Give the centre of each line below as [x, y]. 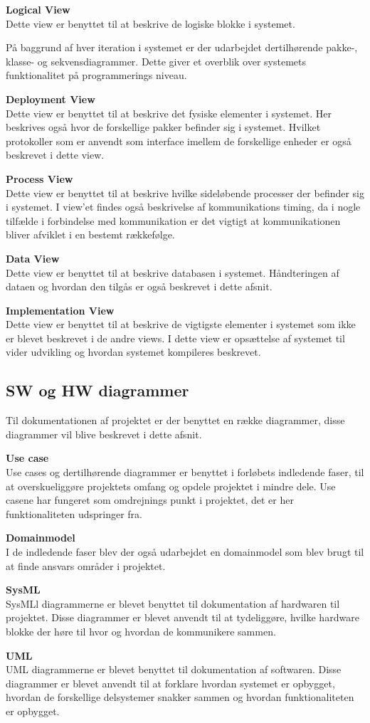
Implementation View [60, 310]
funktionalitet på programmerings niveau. [96, 75]
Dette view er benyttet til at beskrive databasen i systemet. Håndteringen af [173, 272]
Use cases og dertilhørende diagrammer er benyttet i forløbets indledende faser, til [185, 472]
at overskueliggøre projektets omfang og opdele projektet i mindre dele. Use [171, 486]
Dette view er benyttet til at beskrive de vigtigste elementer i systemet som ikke [181, 324]
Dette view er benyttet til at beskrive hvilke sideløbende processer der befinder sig [185, 192]
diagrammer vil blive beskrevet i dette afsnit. [104, 434]
